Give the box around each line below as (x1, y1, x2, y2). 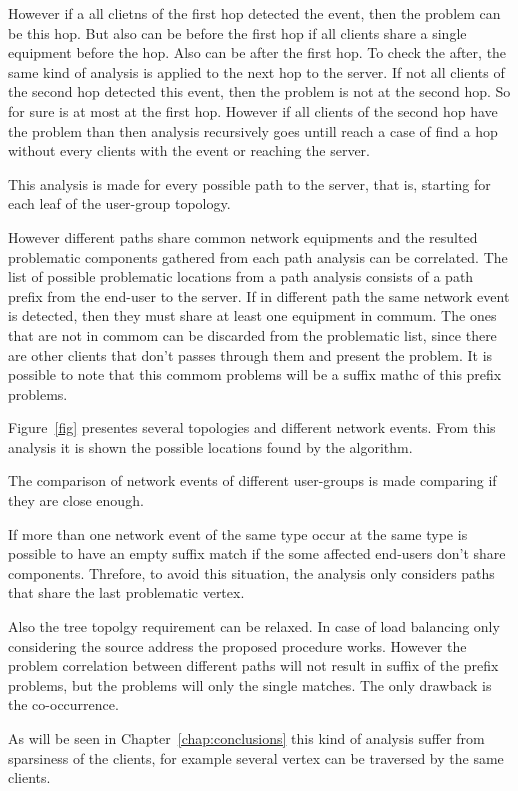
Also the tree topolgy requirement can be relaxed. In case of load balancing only (8, 616, 500, 637)
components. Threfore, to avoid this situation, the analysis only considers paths (8, 562, 495, 583)
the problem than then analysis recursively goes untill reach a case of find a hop (8, 120, 498, 141)
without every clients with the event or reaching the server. (8, 140, 370, 161)
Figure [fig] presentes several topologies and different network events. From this (8, 417, 496, 438)
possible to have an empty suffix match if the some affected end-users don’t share (8, 543, 506, 564)
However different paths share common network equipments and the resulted (8, 226, 478, 247)
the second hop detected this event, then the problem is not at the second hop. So (8, 81, 511, 102)
